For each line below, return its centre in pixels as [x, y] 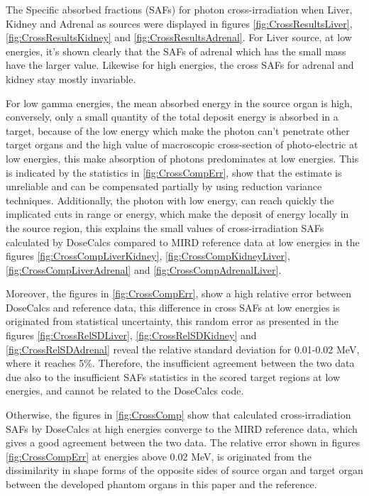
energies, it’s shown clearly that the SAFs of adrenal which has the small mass [176, 51]
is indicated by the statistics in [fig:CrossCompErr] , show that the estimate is [174, 172]
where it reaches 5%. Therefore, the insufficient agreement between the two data [180, 363]
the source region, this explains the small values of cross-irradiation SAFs [165, 227]
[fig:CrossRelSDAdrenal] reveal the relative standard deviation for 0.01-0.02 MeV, [183, 349]
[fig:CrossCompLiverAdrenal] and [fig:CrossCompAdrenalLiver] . [144, 269]
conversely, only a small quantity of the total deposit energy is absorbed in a [172, 117]
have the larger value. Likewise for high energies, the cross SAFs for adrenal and [180, 65]
